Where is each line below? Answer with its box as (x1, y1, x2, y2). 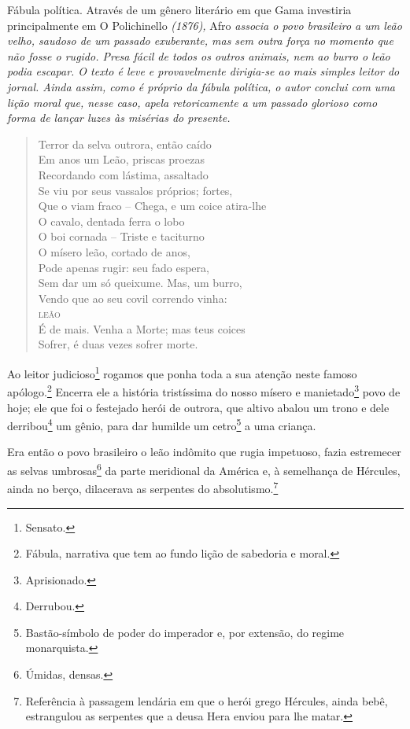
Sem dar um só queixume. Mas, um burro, (38, 274, 242, 291)
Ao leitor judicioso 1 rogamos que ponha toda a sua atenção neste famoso (7, 363, 357, 381)
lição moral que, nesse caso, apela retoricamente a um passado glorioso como (7, 94, 378, 110)
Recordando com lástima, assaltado (38, 166, 209, 182)
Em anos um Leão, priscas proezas (38, 151, 205, 168)
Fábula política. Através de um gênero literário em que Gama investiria (7, 2, 352, 17)
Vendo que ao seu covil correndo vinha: (38, 289, 227, 306)
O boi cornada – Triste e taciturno (38, 228, 205, 245)
